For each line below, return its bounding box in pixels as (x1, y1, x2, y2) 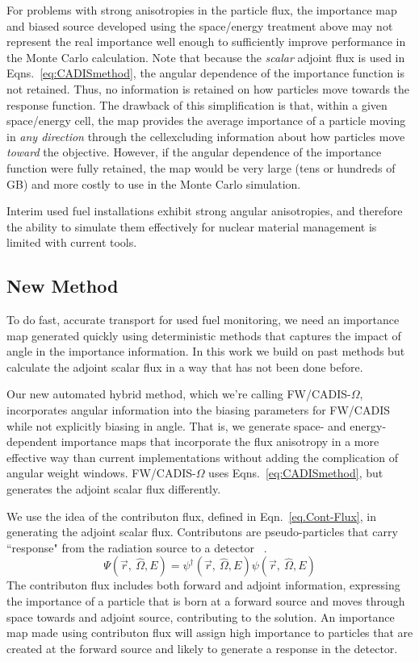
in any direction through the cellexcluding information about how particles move (6, 127, 405, 144)
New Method (6, 273, 119, 298)
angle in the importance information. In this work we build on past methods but (6, 343, 405, 360)
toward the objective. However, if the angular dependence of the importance (6, 144, 382, 160)
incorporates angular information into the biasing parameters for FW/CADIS (6, 402, 391, 418)
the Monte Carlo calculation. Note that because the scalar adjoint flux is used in (6, 48, 405, 65)
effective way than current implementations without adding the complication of (6, 448, 399, 465)
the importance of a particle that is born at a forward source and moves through (6, 593, 405, 610)
